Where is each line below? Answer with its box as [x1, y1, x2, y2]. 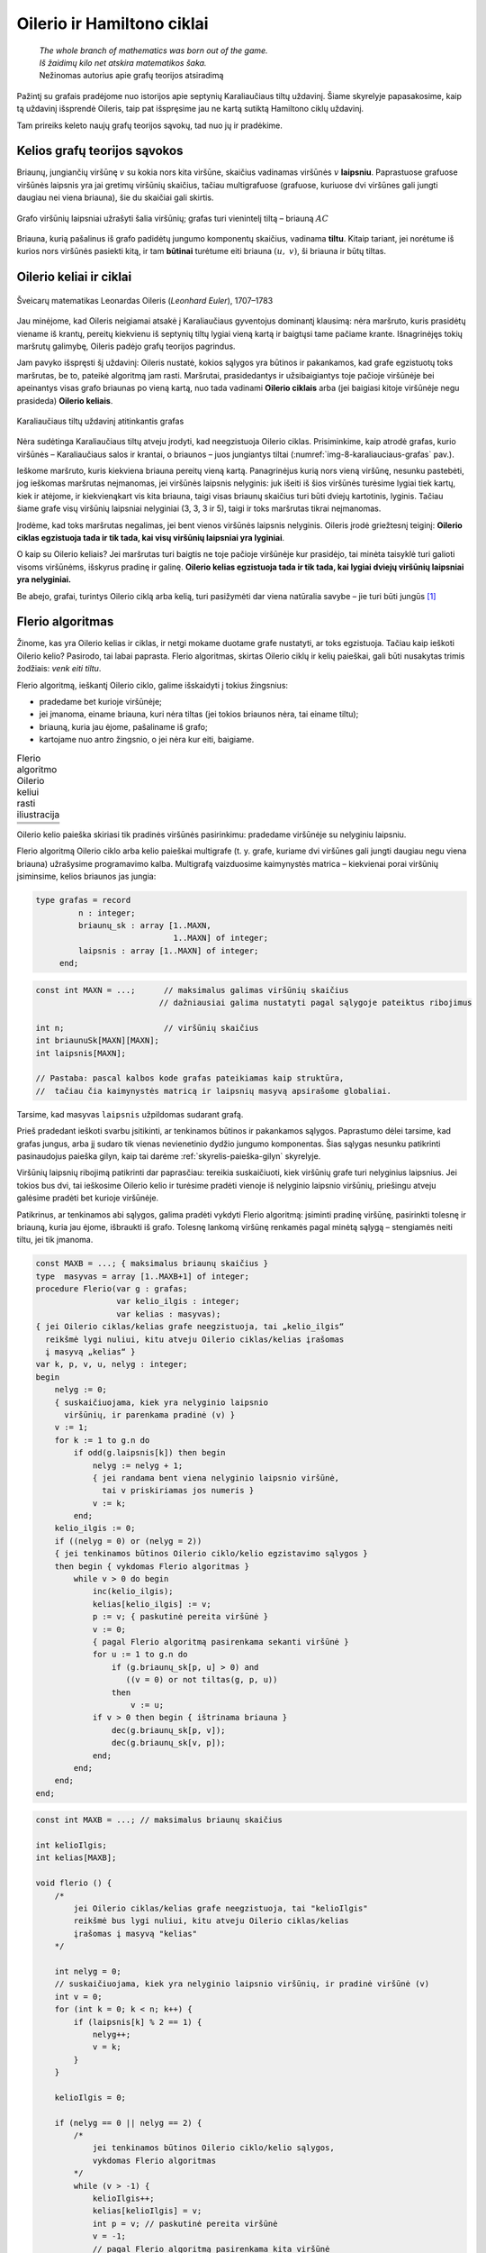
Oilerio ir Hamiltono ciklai [16, 14, 209, 33]
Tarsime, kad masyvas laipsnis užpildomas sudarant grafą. [16, 1108, 244, 1119]
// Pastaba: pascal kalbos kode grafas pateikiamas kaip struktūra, [35, 1073, 345, 1083]
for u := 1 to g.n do [92, 1649, 188, 1660]
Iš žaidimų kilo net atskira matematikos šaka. [39, 57, 207, 68]
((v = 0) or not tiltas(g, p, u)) [125, 1674, 278, 1685]
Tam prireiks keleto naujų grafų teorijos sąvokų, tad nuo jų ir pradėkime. [16, 120, 283, 131]
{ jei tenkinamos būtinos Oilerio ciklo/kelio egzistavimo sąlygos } [54, 1548, 368, 1559]
